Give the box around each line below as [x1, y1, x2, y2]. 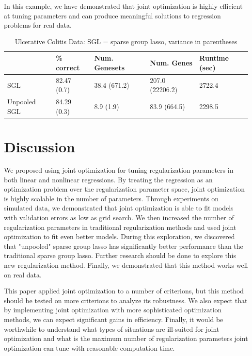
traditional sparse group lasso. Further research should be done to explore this [4, 250, 236, 260]
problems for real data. [4, 20, 72, 30]
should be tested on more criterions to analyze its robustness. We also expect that [4, 295, 248, 305]
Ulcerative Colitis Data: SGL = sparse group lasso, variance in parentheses [15, 36, 237, 46]
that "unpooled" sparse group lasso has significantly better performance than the [4, 241, 243, 251]
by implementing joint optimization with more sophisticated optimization [4, 305, 222, 315]
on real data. [4, 269, 42, 279]
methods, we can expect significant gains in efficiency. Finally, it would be [4, 314, 223, 324]
